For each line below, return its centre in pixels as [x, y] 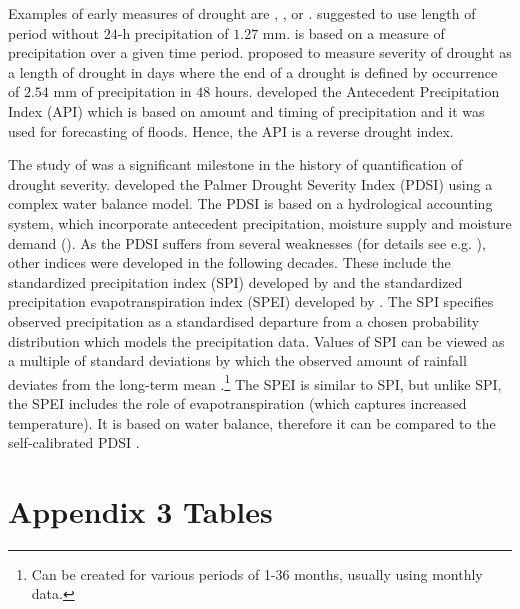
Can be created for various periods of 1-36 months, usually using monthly [257, 573]
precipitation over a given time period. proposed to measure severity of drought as [260, 52]
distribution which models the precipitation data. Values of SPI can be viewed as [256, 340]
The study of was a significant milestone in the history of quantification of [235, 164]
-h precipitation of [173, 32]
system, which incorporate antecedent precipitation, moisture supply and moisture [260, 222]
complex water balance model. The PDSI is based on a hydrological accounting [250, 203]
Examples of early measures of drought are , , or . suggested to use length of [242, 13]
